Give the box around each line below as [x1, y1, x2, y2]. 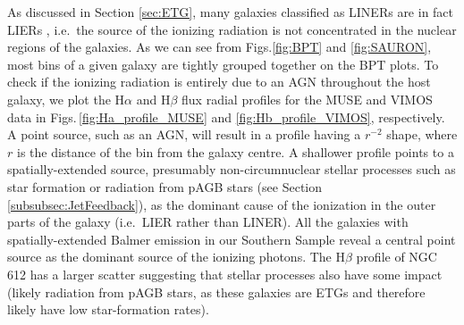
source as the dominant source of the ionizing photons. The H [7, 247, 345, 266]
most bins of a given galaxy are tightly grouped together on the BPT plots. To [7, 54, 439, 73]
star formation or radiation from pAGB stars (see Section [7, 177, 323, 196]
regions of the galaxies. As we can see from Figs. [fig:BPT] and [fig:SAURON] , [7, 37, 432, 56]
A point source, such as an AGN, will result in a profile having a [7, 125, 361, 144]
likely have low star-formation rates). [7, 300, 209, 319]
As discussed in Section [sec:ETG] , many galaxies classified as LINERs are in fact [7, 3, 454, 21]
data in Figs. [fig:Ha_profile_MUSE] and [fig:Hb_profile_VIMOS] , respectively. [7, 107, 445, 126]
